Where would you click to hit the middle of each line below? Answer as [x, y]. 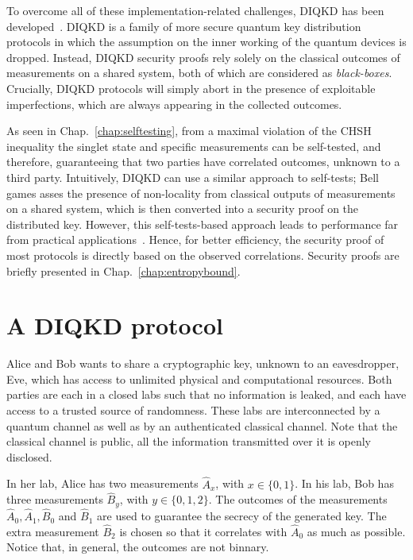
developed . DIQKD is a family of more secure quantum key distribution [184, 26]
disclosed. [29, 456]
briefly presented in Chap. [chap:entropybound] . [124, 270]
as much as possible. [356, 531]
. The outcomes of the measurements [298, 499]
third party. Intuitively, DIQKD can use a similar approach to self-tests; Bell [193, 177]
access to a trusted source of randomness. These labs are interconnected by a [193, 410]
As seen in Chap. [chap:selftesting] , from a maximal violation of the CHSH [189, 131]
